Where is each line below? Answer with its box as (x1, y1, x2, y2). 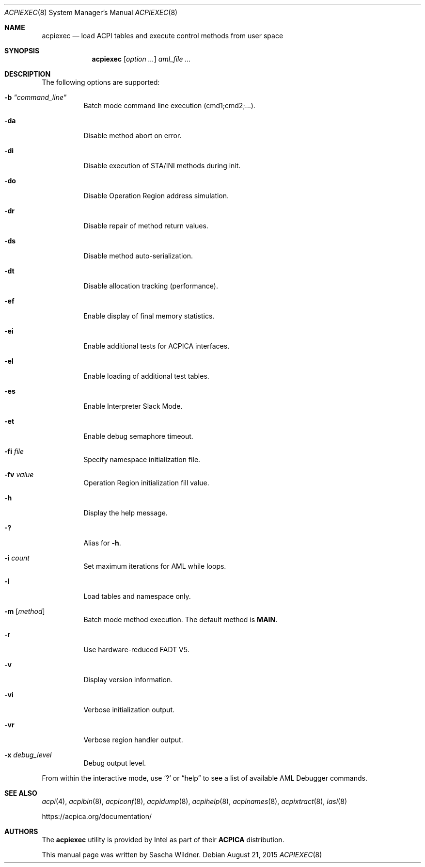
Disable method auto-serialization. (83, 252, 193, 260)
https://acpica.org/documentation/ (42, 812, 152, 820)
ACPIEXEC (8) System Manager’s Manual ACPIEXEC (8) (4, 8, 178, 16)
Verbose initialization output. (83, 706, 174, 714)
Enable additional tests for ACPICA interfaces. (83, 342, 230, 350)
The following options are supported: (42, 78, 160, 86)
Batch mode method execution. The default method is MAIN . (83, 615, 278, 624)
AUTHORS (4, 827, 38, 835)
